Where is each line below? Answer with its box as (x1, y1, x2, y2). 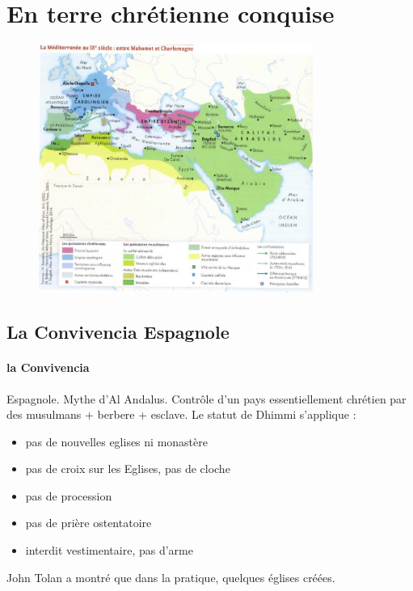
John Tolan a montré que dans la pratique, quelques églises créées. (6, 568, 335, 585)
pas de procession (25, 487, 112, 504)
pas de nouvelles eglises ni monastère (25, 433, 208, 450)
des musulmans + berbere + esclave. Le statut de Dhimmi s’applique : (6, 406, 356, 423)
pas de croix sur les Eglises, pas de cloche (25, 460, 230, 477)
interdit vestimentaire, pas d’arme (25, 542, 193, 559)
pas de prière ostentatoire (25, 514, 152, 531)
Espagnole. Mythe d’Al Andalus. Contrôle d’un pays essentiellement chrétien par (6, 390, 407, 407)
